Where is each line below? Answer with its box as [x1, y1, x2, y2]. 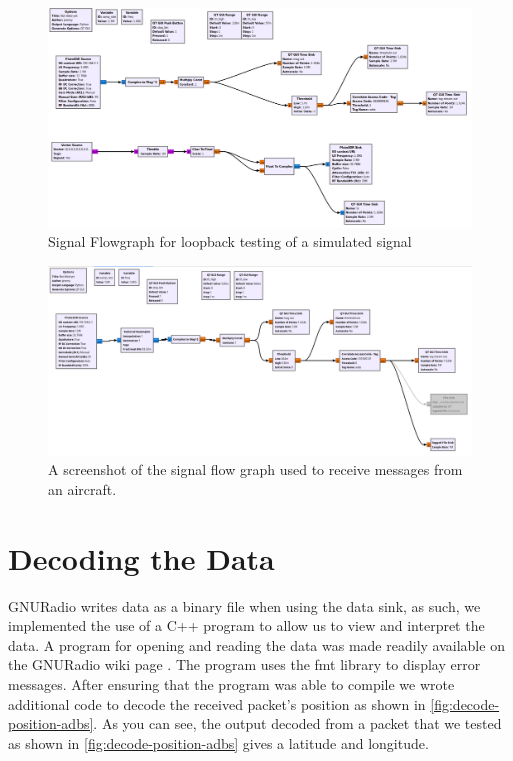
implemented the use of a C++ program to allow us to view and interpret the [8, 615, 485, 636]
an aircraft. [48, 478, 117, 499]
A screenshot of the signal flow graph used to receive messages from [48, 459, 463, 480]
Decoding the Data [8, 537, 275, 578]
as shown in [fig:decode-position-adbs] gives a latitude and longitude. [8, 732, 429, 753]
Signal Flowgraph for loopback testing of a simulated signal [48, 231, 412, 252]
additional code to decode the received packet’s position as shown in [8, 693, 426, 714]
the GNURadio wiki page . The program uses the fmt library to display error [8, 654, 481, 675]
